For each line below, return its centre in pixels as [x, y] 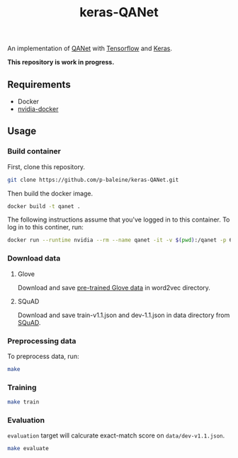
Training [22, 387]
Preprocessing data [42, 340]
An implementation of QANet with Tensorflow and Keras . [90, 48]
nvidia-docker [38, 109]
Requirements [39, 85]
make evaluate [28, 449]
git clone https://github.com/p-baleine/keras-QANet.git [93, 180]
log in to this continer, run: [45, 227]
